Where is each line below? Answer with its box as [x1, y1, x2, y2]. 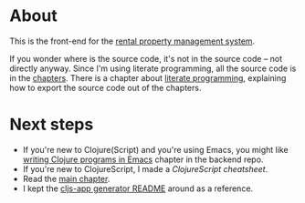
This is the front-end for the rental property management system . [9, 36, 256, 46]
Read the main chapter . [22, 173, 110, 184]
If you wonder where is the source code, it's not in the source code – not [9, 53, 283, 64]
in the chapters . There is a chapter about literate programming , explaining [9, 72, 287, 83]
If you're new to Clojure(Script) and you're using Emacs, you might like [22, 144, 289, 155]
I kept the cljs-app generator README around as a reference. [22, 183, 254, 194]
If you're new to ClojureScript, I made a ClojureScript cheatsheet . [22, 163, 268, 174]
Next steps [9, 115, 94, 135]
